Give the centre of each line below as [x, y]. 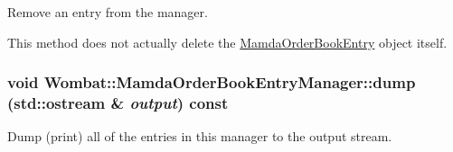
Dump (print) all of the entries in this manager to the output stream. [200, 136]
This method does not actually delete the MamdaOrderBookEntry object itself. [227, 42]
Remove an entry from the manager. [108, 12]
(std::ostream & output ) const [118, 103]
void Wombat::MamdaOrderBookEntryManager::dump [212, 82]
